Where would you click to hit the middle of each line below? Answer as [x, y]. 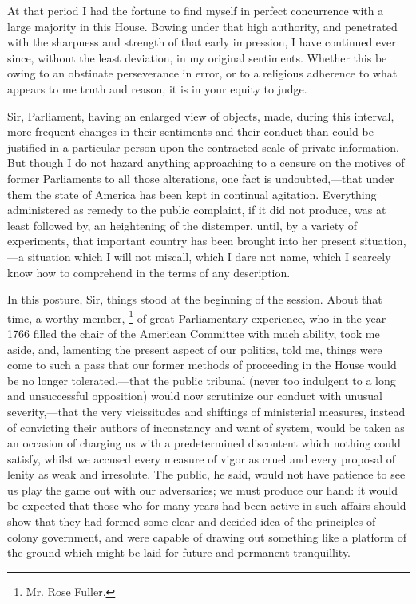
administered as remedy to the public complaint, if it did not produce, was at [197, 210]
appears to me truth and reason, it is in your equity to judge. [157, 88]
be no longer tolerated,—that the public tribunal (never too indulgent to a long [202, 380]
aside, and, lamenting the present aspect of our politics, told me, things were [195, 349]
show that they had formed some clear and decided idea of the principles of [192, 521]
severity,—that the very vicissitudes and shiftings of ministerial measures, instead [206, 411]
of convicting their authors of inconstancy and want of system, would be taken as [206, 427]
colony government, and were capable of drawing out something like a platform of [207, 536]
